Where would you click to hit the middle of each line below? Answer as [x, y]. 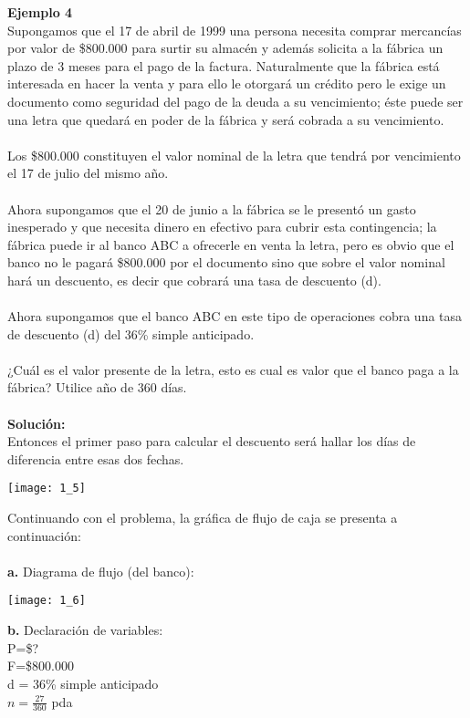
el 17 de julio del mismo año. [88, 173]
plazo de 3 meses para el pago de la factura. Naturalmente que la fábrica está [224, 65]
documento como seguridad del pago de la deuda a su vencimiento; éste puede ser [235, 101]
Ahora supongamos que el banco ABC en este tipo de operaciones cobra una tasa [235, 316]
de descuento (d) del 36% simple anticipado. [131, 333]
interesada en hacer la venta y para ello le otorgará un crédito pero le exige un [227, 83]
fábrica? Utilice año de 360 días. [97, 387]
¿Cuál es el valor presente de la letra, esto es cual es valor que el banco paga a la [233, 369]
